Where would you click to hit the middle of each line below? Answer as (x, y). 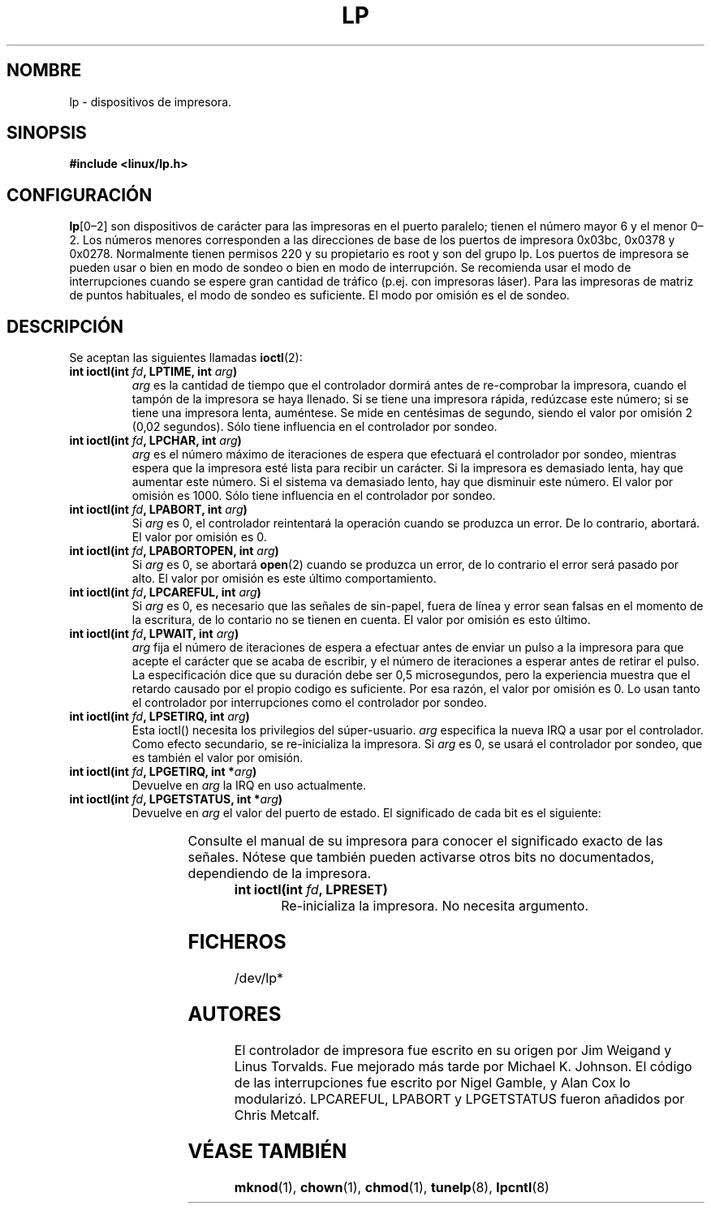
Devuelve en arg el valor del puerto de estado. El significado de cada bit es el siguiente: (366, 813)
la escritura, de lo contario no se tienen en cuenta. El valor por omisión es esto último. (361, 620)
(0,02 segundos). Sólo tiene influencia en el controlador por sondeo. (315, 427)
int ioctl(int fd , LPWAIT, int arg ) (154, 634)
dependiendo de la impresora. (280, 874)
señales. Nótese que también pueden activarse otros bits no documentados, (421, 857)
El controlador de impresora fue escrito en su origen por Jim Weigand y (453, 1050)
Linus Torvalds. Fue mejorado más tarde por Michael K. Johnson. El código (463, 1066)
